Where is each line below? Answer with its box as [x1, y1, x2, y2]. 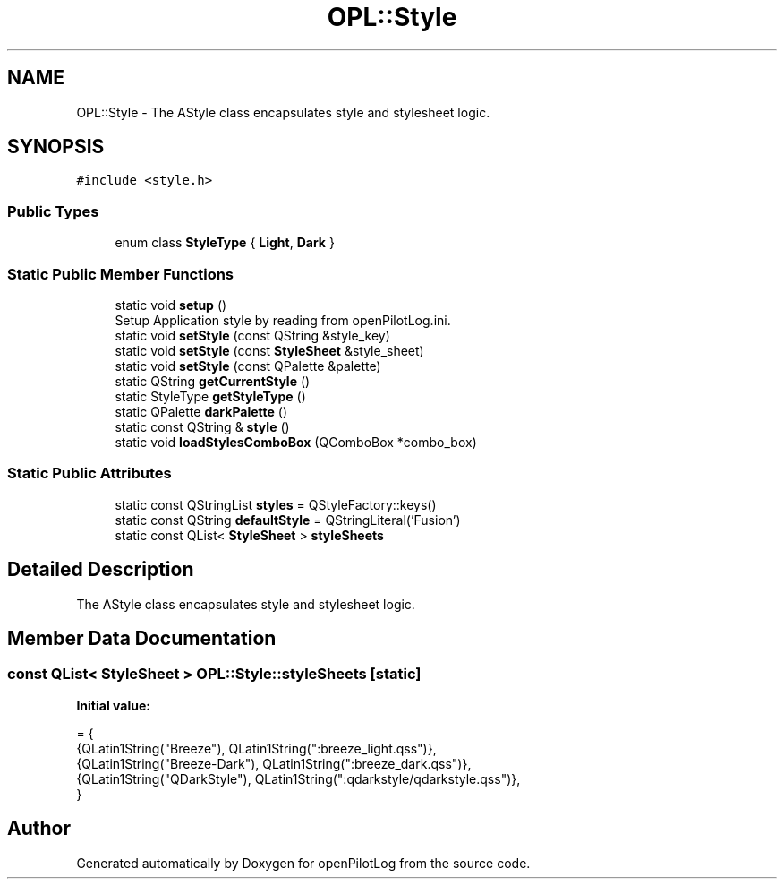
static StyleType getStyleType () [115, 388, 306, 404]
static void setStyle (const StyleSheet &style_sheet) [115, 342, 424, 358]
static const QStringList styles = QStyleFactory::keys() [115, 496, 437, 512]
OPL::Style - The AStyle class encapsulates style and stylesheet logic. [76, 104, 490, 120]
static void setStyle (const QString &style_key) [115, 327, 390, 343]
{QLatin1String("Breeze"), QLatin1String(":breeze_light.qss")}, [76, 740, 437, 756]
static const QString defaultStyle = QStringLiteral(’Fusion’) [115, 512, 461, 528]
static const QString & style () [115, 418, 290, 434]
